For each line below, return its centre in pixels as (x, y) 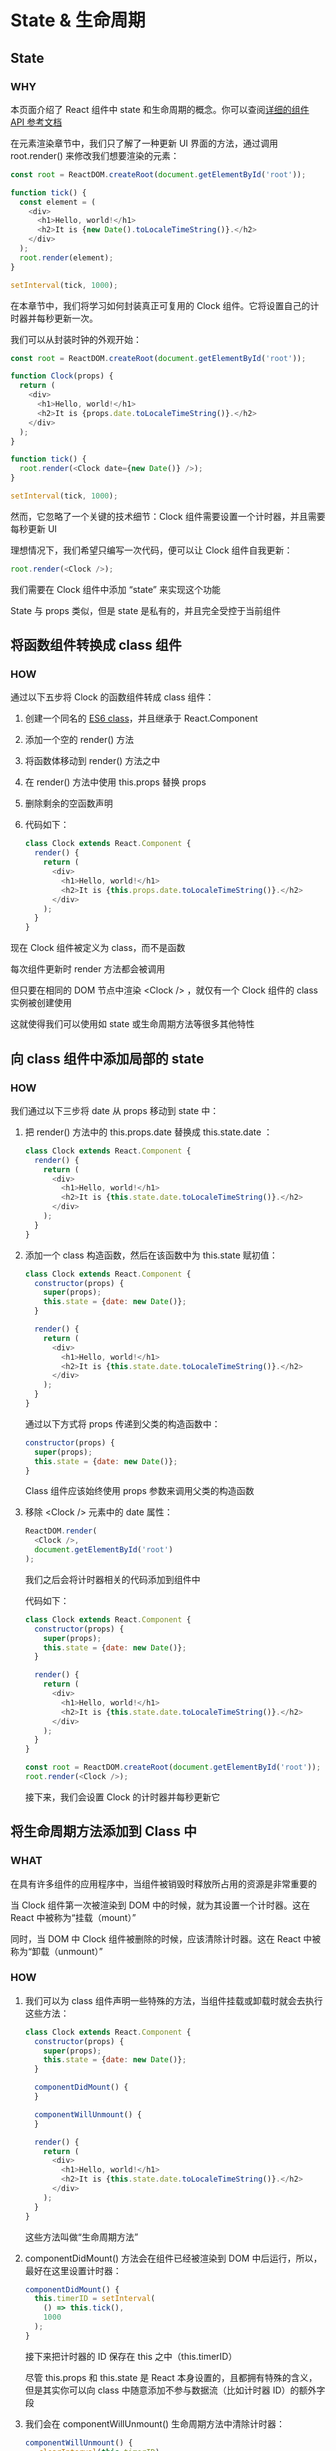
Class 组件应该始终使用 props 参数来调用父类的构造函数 (139, 1491)
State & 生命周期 (78, 20)
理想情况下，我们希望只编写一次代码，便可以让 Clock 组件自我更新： (151, 550)
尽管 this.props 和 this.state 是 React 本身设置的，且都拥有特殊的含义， (171, 2377)
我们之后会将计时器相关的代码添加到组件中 (112, 1579)
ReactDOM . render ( (61, 1531)
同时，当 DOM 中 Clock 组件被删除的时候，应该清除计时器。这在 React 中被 (166, 1938)
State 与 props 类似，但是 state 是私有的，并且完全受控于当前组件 (146, 610)
